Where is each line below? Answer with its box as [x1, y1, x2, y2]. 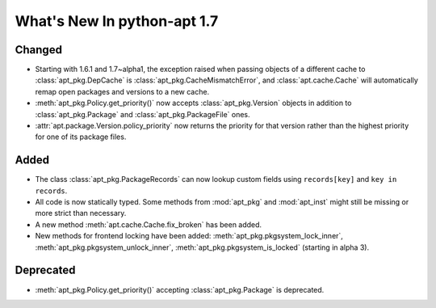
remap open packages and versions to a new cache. [35, 86, 210, 96]
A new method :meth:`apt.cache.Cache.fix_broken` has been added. [35, 219, 262, 230]
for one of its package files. [35, 132, 127, 141]
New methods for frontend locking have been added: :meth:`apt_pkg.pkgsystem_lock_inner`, [35, 231, 343, 241]
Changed [15, 43, 62, 57]
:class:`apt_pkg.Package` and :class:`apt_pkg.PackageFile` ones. [35, 109, 250, 119]
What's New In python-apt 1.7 [15, 12, 219, 30]
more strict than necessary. [35, 209, 127, 218]
